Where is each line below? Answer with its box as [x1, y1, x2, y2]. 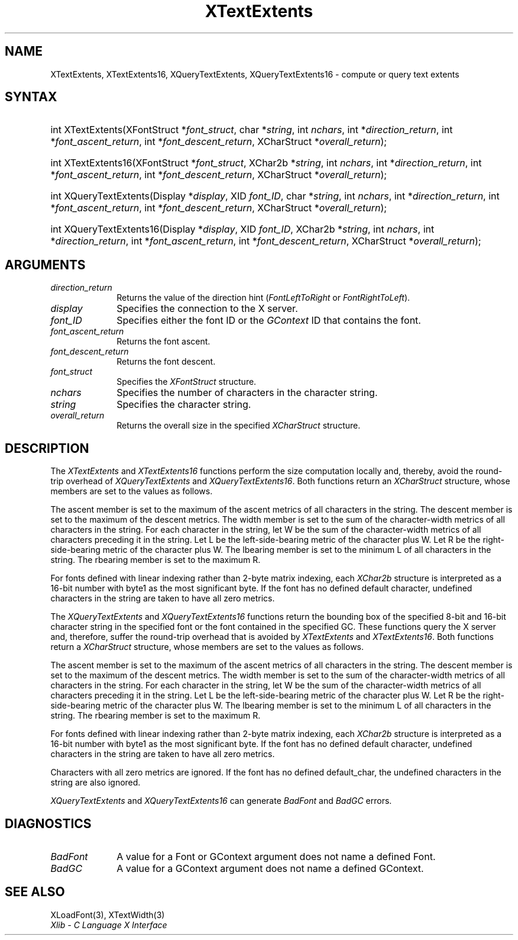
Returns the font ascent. [116, 336, 211, 347]
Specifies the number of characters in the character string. [116, 387, 378, 399]
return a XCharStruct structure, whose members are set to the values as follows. [50, 642, 364, 652]
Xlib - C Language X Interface [50, 919, 167, 930]
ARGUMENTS [5, 257, 86, 272]
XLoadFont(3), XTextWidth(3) [50, 909, 165, 920]
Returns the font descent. [116, 356, 216, 367]
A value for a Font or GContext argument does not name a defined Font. [116, 850, 436, 862]
